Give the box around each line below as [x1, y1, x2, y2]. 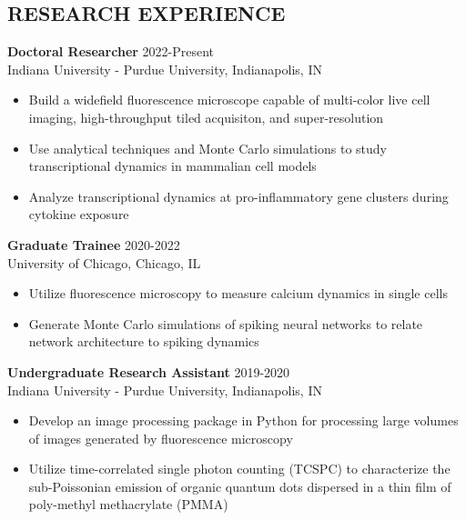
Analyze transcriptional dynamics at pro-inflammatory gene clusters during [28, 186, 449, 205]
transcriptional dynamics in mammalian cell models [28, 156, 317, 175]
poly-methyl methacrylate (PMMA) [28, 495, 228, 514]
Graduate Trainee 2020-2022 [7, 235, 180, 254]
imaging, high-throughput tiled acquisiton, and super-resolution [28, 107, 384, 126]
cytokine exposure [28, 205, 129, 224]
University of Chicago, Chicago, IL [7, 253, 201, 272]
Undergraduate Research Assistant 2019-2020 [7, 362, 290, 381]
